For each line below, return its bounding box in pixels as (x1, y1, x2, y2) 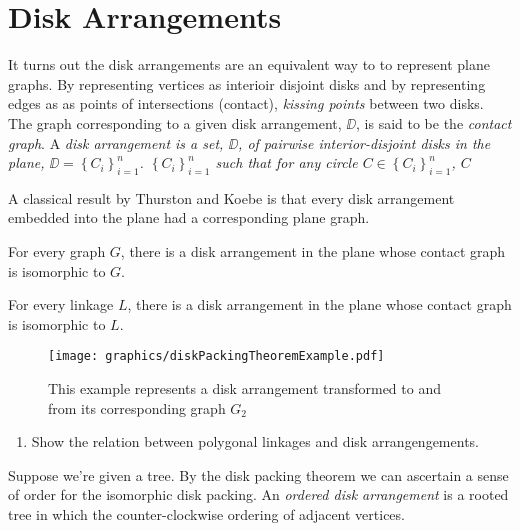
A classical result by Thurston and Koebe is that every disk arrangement (8, 187, 455, 208)
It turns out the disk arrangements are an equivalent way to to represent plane (8, 54, 490, 75)
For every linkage (8, 294, 114, 315)
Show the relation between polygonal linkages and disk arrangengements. (31, 431, 479, 452)
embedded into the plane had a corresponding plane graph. (8, 207, 370, 228)
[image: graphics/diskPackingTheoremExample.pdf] (48, 349, 385, 364)
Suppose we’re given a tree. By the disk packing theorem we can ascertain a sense (8, 464, 509, 485)
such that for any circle (215, 152, 358, 173)
